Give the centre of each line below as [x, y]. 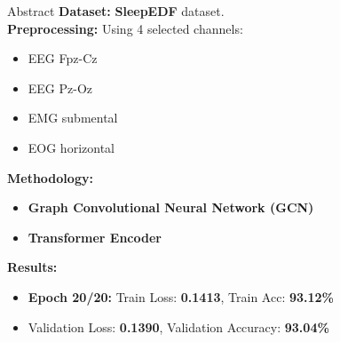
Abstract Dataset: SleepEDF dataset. [116, 11]
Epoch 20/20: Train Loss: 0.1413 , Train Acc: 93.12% [181, 296]
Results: [32, 267]
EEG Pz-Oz [60, 87]
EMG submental [73, 118]
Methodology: [50, 177]
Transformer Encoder [95, 237]
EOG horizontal [71, 147]
